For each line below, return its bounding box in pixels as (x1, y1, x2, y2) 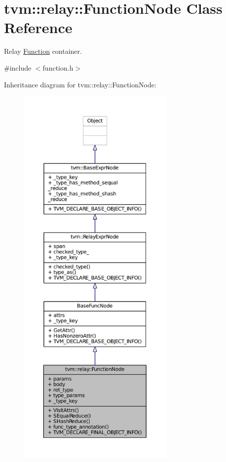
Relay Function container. (4, 46, 82, 56)
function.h (42, 62, 74, 73)
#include (4, 62, 32, 73)
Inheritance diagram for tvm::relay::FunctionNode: (4, 79, 156, 89)
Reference (4, 17, 73, 38)
